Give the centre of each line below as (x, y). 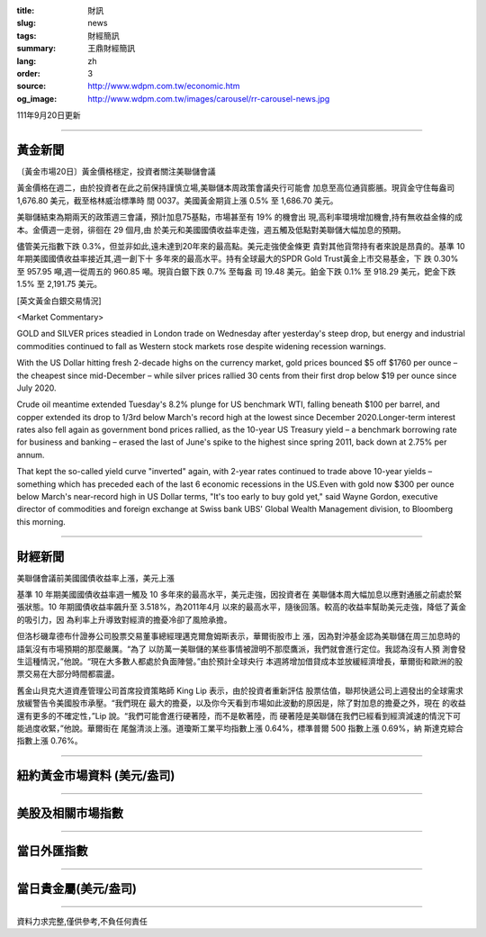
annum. (31, 455)
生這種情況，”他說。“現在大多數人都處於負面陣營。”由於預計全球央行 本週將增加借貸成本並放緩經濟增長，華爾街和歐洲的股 (240, 662)
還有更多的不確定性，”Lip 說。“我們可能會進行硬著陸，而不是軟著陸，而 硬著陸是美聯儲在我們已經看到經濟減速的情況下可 (239, 716)
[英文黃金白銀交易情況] (59, 301)
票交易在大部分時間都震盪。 (68, 674)
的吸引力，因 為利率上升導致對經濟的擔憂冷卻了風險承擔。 (124, 619)
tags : (27, 35)
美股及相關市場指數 (70, 813)
